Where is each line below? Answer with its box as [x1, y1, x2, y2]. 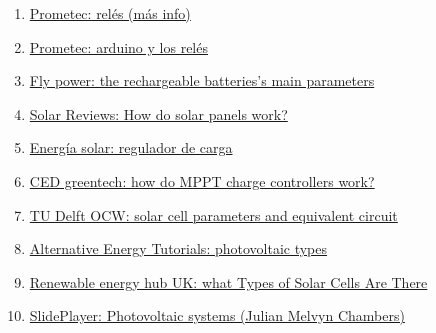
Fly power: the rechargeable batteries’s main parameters [29, 70, 375, 91]
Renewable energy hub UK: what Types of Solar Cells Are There [29, 271, 428, 292]
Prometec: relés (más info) [29, 3, 191, 23]
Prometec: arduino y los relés [29, 36, 208, 57]
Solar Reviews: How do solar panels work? [29, 103, 288, 124]
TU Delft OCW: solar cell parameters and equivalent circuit [29, 204, 398, 225]
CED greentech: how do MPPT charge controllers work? [29, 170, 375, 191]
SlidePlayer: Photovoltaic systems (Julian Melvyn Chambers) [29, 305, 405, 326]
